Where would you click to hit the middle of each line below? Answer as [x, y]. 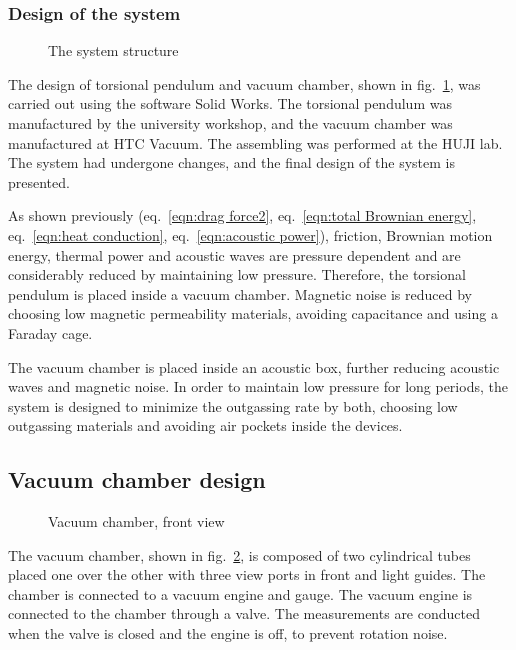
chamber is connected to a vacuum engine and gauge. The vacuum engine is [240, 593]
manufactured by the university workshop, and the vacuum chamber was [230, 123]
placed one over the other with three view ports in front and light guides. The [247, 574]
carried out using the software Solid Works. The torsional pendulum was [230, 103]
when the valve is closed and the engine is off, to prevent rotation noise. [228, 633]
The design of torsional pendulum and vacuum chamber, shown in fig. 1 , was [244, 83]
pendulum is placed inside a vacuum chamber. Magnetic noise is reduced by [240, 293]
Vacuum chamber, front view [136, 521]
